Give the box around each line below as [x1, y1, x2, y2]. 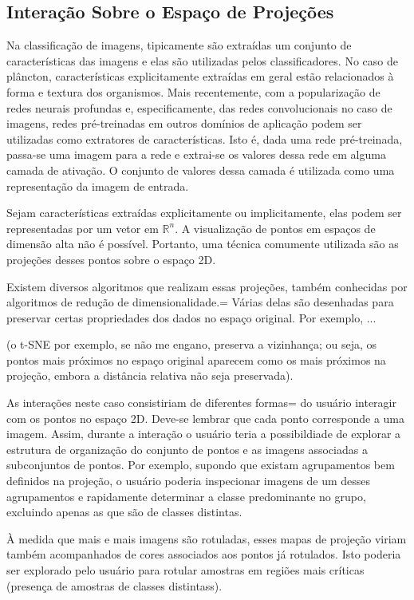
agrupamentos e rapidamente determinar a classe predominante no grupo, [6, 487, 366, 504]
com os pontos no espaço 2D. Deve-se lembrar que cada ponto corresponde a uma [6, 409, 405, 426]
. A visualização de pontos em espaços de [175, 219, 376, 236]
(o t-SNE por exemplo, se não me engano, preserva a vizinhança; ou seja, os [6, 336, 377, 353]
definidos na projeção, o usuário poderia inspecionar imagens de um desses [6, 472, 371, 489]
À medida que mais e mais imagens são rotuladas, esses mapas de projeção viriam [6, 530, 407, 547]
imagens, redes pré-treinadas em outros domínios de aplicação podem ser [6, 115, 362, 132]
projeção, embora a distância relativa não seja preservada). [6, 367, 294, 384]
